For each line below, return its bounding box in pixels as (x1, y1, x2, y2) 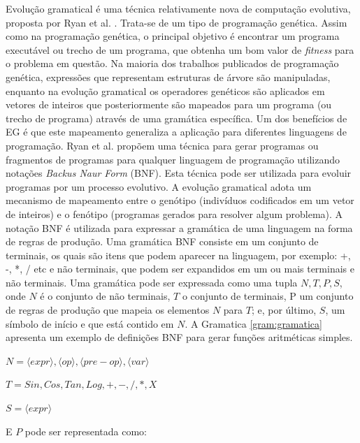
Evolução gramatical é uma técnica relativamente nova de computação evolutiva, (6, 1, 351, 15)
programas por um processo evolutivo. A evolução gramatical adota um (6, 179, 312, 194)
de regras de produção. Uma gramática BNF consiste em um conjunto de (6, 234, 319, 249)
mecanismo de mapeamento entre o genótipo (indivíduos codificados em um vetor (6, 193, 354, 208)
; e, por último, (251, 303, 317, 317)
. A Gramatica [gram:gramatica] (185, 316, 322, 331)
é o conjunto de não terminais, (40, 289, 171, 303)
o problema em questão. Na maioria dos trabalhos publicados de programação (6, 56, 339, 71)
